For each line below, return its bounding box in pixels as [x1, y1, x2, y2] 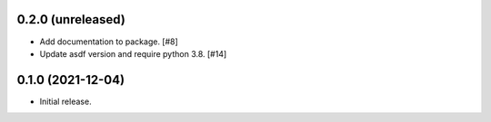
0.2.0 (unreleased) [16, 12, 126, 27]
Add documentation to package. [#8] [39, 36, 179, 47]
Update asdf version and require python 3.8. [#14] [39, 48, 227, 59]
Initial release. [39, 96, 92, 107]
